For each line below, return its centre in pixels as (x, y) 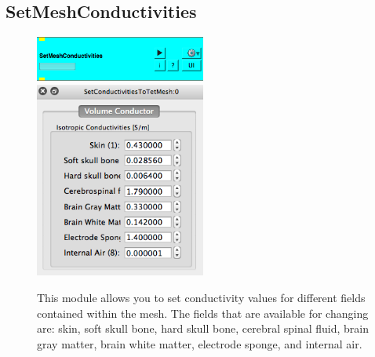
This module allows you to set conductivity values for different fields (201, 298)
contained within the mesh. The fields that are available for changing (203, 313)
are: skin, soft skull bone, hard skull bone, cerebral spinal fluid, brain (203, 328)
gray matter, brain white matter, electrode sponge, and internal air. (200, 343)
